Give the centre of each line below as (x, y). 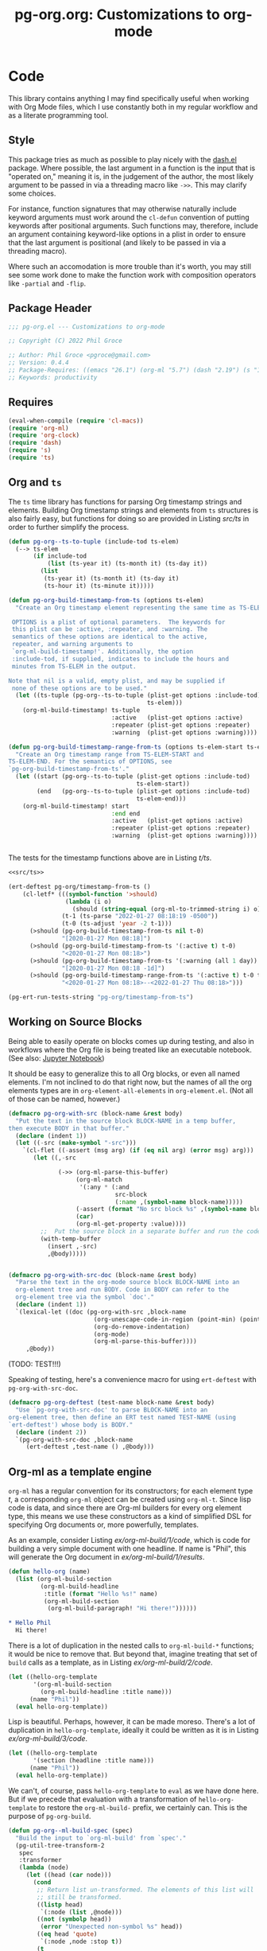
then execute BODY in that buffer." (69, 1128)
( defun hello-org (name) (49, 1572)
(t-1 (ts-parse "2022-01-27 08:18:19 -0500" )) (140, 917)
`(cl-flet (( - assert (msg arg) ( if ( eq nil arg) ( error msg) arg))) (138, 1151)
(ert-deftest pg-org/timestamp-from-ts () (79, 886)
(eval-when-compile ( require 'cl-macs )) (76, 421)
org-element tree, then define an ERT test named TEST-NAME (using (122, 1417)
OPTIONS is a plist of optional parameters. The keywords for (118, 622)
